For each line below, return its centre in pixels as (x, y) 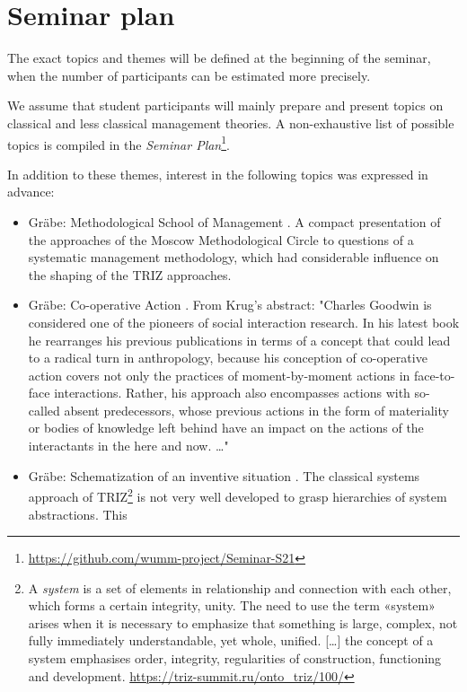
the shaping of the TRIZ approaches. (130, 274)
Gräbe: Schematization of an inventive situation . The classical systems (224, 475)
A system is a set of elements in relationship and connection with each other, (240, 587)
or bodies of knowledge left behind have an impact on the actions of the (226, 428)
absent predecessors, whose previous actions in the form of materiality (256, 410)
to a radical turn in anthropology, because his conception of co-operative (228, 358)
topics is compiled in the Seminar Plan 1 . (119, 143)
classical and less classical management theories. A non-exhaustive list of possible (231, 123)
